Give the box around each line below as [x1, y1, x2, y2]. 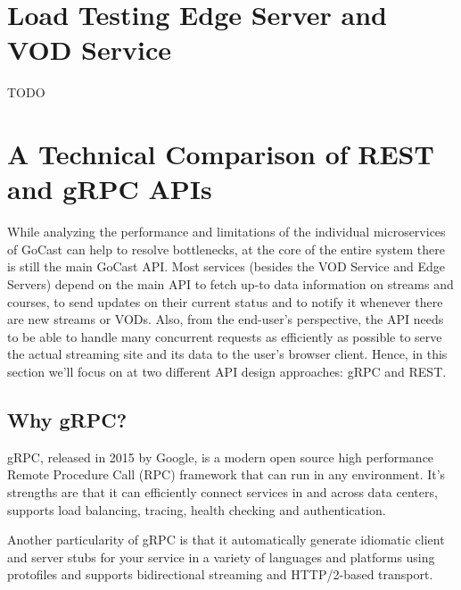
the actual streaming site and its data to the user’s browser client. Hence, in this [7, 345, 448, 363]
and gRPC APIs [7, 170, 212, 207]
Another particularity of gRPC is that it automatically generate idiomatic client [7, 530, 445, 549]
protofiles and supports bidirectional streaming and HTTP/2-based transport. [7, 565, 433, 584]
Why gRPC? [7, 405, 128, 433]
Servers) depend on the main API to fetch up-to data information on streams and [7, 275, 454, 293]
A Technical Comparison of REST [7, 136, 434, 172]
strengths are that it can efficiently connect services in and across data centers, [7, 482, 438, 501]
